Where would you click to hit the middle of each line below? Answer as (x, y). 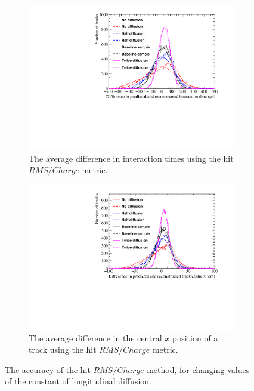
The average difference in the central (95, 338)
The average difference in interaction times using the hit (131, 158)
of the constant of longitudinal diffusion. (78, 381)
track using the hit (63, 350)
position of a (195, 338)
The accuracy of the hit (48, 369)
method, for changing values (198, 369)
